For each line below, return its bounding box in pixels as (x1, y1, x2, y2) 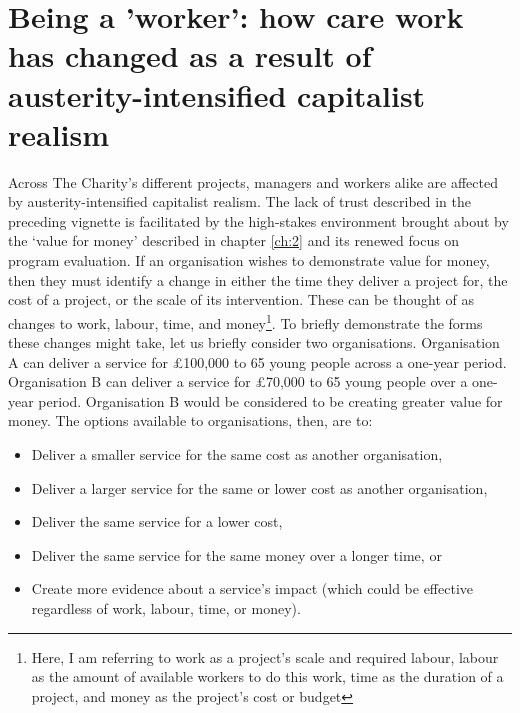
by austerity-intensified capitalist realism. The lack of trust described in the (8, 191, 472, 212)
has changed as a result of (8, 35, 372, 76)
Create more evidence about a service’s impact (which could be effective (31, 578, 473, 599)
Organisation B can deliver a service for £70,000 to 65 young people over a (8, 371, 468, 392)
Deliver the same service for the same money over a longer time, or (31, 544, 442, 565)
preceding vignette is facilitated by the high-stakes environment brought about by (8, 210, 509, 231)
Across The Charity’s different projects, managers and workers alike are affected (8, 171, 498, 192)
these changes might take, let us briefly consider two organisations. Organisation (8, 332, 500, 353)
